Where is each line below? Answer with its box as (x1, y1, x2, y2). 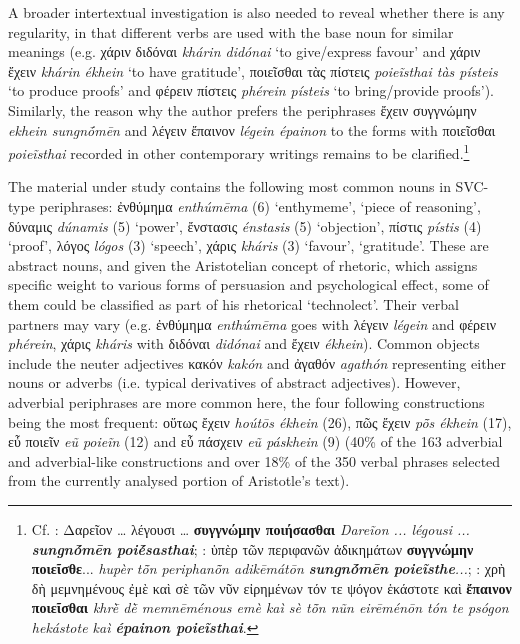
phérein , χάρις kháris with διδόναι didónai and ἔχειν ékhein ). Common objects (8, 333, 480, 354)
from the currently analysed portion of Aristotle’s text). (8, 470, 350, 491)
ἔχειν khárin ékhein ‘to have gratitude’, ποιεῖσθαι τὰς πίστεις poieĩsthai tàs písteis (8, 60, 498, 81)
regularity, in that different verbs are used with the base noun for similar (8, 21, 454, 42)
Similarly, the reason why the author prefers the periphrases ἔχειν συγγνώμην (8, 99, 477, 120)
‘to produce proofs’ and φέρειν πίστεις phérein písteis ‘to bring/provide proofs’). (8, 80, 495, 101)
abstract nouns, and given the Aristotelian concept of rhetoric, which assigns (8, 254, 478, 275)
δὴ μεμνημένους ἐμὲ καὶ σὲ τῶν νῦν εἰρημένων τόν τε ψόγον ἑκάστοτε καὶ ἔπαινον (31, 577, 512, 598)
